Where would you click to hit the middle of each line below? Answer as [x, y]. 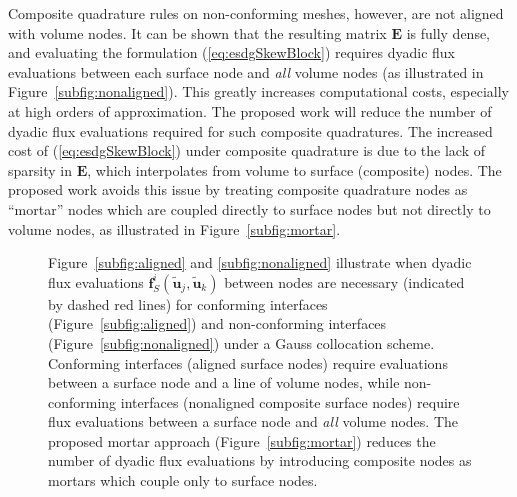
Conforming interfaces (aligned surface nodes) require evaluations [248, 362]
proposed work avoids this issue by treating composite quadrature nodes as [238, 189]
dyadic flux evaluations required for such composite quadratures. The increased [250, 130]
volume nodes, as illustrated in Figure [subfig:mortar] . [174, 228]
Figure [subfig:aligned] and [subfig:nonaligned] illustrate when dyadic [260, 262]
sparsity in [40, 169]
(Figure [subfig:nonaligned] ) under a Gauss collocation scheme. [241, 342]
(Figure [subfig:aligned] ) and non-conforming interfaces [217, 323]
